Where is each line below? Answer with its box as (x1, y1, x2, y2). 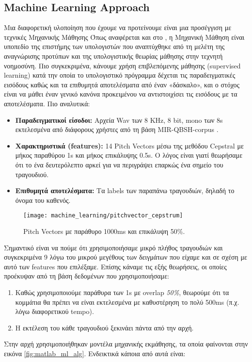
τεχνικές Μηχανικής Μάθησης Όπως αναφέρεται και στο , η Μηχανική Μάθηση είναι (4, 32, 245, 42)
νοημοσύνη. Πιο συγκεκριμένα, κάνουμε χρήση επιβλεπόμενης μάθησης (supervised (4, 60, 241, 70)
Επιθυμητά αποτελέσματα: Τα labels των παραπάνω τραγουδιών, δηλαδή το (15, 185, 235, 196)
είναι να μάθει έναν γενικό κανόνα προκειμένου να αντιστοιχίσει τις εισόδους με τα (4, 89, 237, 99)
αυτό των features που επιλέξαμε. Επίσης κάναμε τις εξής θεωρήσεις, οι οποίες (4, 261, 227, 271)
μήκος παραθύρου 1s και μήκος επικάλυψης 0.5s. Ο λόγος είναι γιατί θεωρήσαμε (15, 150, 243, 160)
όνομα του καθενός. (15, 195, 71, 205)
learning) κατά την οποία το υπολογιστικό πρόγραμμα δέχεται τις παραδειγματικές (4, 70, 236, 80)
